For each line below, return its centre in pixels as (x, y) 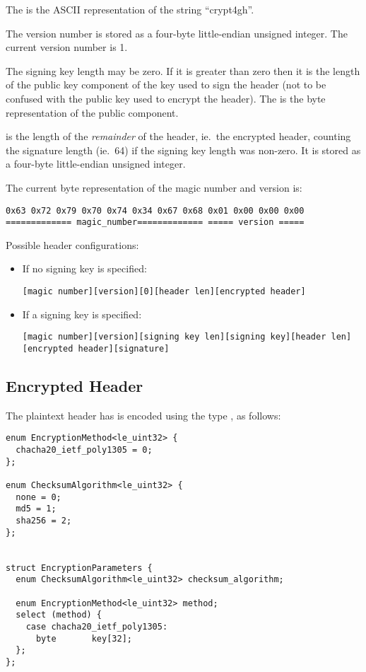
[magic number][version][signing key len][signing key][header (174, 337)
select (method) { (59, 615)
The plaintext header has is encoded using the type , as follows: (143, 415)
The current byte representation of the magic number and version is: (154, 187)
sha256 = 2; (44, 520)
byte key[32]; (84, 638)
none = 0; (39, 497)
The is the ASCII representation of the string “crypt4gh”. (130, 9)
